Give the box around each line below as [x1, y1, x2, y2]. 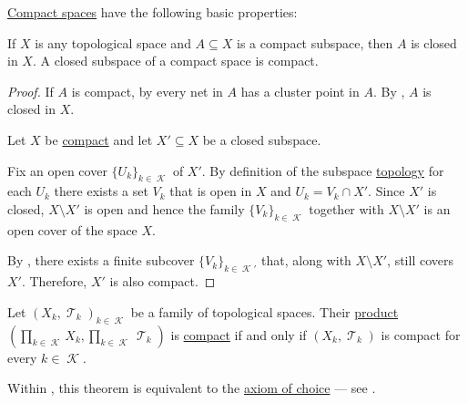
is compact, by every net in [71, 81, 223, 100]
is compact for [381, 325, 461, 344]
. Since [368, 181, 405, 201]
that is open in [169, 181, 252, 201]
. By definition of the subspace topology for [201, 160, 444, 180]
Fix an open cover [7, 160, 107, 180]
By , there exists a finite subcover [7, 251, 195, 270]
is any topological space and [35, 33, 191, 52]
